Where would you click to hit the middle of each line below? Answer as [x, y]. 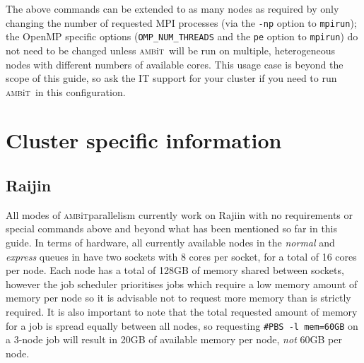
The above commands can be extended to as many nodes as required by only [172, 8]
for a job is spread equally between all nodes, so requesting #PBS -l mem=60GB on [182, 325]
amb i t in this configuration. [66, 91]
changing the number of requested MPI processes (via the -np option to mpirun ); [181, 22]
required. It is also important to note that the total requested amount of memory [182, 312]
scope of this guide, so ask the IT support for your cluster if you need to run [171, 78]
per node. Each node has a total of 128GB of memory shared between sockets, [175, 270]
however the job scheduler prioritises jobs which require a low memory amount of [182, 284]
